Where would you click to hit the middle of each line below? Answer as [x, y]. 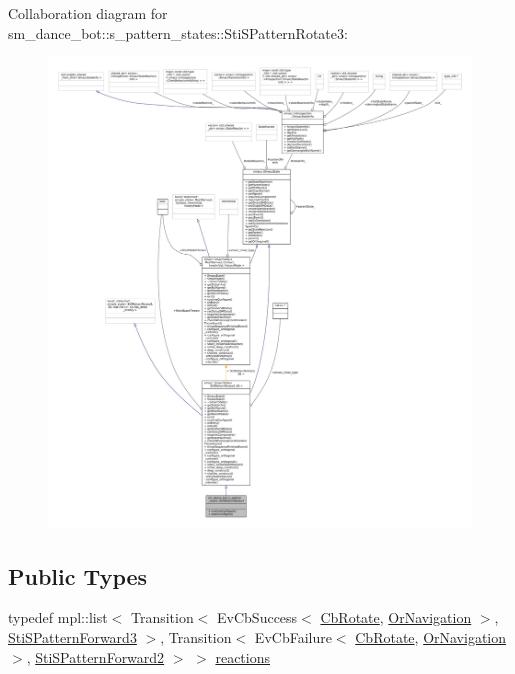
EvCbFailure [293, 637]
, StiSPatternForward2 [95, 656]
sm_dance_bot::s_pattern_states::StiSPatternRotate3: [178, 32]
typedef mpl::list [58, 617]
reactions [242, 656]
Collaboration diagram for [88, 13]
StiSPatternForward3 [72, 637]
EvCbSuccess [257, 617]
